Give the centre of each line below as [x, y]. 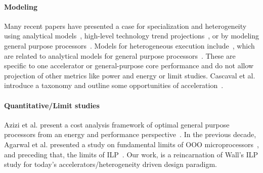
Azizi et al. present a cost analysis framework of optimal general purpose [117, 124]
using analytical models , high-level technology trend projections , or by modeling [132, 36]
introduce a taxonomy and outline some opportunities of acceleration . [114, 85]
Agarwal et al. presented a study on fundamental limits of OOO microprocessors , [131, 144]
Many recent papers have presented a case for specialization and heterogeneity [125, 26]
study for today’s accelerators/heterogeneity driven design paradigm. [111, 164]
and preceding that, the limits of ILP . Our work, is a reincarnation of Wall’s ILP [131, 154]
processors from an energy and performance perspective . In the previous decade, [130, 134]
